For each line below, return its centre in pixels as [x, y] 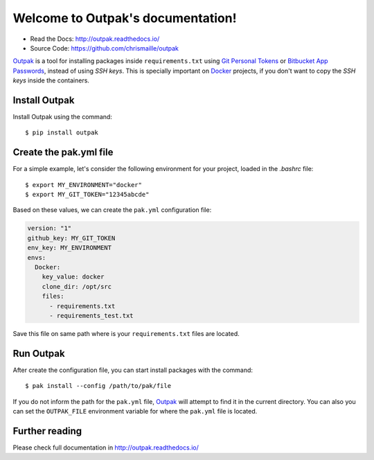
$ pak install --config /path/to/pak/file [98, 386]
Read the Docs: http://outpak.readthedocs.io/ [95, 39]
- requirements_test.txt [92, 316]
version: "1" [50, 228]
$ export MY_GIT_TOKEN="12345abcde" [87, 195]
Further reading [47, 431]
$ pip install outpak [62, 133]
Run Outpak [39, 353]
